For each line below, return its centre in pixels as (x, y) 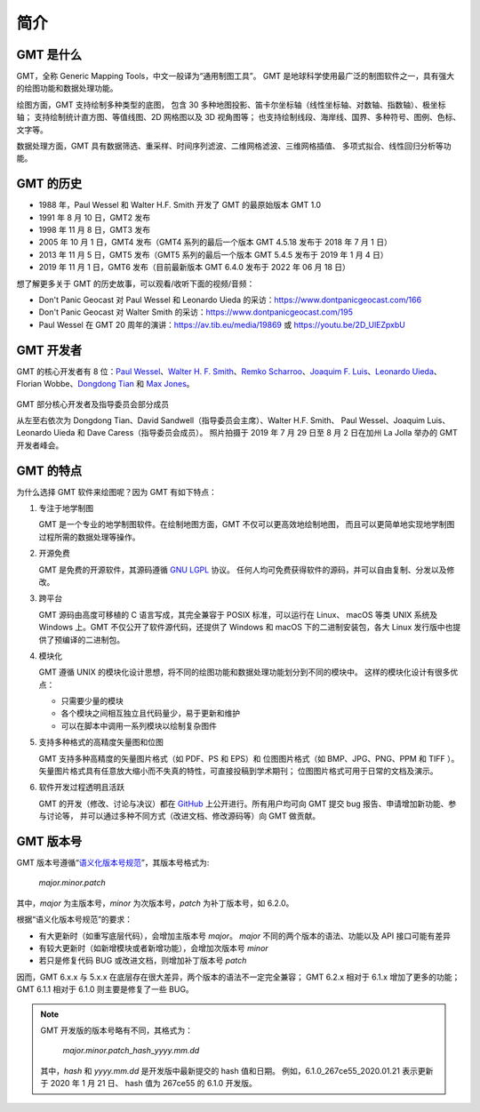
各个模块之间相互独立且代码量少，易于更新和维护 (150, 713)
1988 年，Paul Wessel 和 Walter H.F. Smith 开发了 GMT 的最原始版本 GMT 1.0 (180, 205)
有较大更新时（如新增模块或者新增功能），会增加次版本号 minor (153, 948)
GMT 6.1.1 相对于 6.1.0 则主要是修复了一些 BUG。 (105, 989)
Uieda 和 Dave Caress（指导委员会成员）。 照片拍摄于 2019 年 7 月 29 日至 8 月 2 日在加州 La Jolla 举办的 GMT (256, 433)
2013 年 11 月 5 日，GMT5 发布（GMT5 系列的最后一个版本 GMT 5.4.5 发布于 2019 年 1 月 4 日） (213, 254)
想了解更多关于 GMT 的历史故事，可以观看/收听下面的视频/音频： (136, 284)
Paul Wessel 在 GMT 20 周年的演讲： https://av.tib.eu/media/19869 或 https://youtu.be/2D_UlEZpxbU (222, 324)
